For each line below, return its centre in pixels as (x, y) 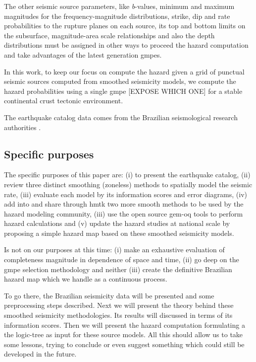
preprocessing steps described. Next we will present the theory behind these (119, 305)
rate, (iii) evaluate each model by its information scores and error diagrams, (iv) (126, 194)
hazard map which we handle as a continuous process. (86, 279)
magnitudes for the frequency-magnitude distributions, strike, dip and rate (117, 16)
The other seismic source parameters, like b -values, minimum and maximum (119, 6)
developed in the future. (40, 354)
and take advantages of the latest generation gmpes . (83, 54)
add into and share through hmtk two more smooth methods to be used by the (124, 204)
